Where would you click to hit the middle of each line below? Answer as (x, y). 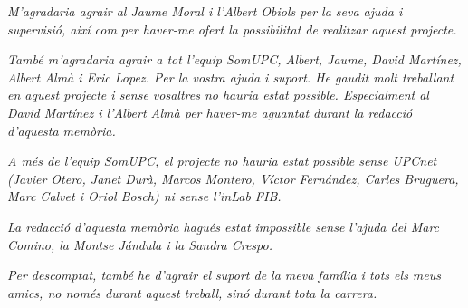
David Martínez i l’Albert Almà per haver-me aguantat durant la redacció (210, 112)
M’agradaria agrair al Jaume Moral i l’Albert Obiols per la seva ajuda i (205, 11)
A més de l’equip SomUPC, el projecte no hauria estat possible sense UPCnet (222, 161)
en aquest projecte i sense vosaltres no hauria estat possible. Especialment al (218, 95)
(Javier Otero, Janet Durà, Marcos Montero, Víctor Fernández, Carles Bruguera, (233, 178)
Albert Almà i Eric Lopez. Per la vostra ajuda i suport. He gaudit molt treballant (231, 77)
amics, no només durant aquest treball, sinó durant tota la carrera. (192, 292)
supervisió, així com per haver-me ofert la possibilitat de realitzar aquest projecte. (232, 29)
